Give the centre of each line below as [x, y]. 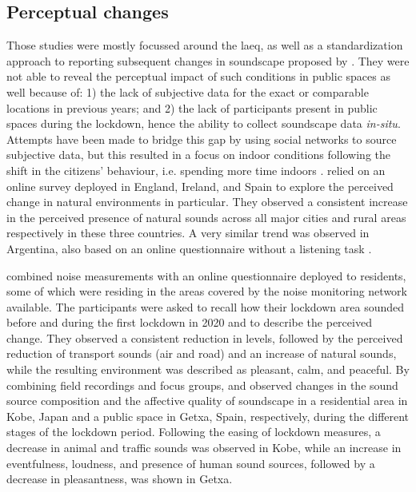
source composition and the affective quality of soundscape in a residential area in [207, 401]
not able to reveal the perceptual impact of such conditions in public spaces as [198, 76]
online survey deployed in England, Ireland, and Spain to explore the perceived [200, 186]
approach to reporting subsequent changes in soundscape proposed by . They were [208, 60]
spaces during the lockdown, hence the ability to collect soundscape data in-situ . [204, 123]
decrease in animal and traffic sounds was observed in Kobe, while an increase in [204, 448]
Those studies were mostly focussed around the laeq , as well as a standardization [205, 45]
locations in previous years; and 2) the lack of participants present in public [192, 107]
